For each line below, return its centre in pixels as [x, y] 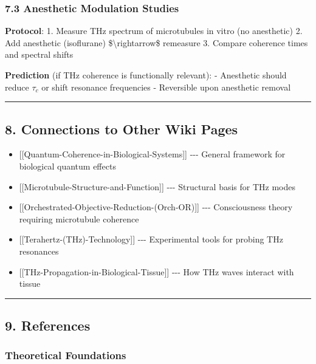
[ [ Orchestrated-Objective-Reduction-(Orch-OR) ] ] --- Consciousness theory [156, 207]
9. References [48, 325]
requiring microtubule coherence [79, 218]
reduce [17, 87]
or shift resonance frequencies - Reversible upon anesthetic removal [166, 87]
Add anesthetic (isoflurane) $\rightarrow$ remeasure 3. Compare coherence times [156, 42]
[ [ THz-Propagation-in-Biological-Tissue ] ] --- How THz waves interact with [156, 271]
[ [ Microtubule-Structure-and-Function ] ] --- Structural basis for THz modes [157, 186]
